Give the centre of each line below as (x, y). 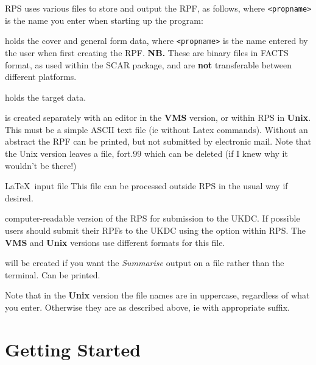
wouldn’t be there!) (41, 165)
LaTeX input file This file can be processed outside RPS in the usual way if (146, 186)
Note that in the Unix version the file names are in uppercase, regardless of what (157, 295)
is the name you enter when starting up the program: (104, 20)
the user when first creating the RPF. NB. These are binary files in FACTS (147, 52)
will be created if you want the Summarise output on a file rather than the (145, 263)
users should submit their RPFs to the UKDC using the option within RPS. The (156, 230)
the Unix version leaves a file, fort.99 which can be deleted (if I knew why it (146, 154)
